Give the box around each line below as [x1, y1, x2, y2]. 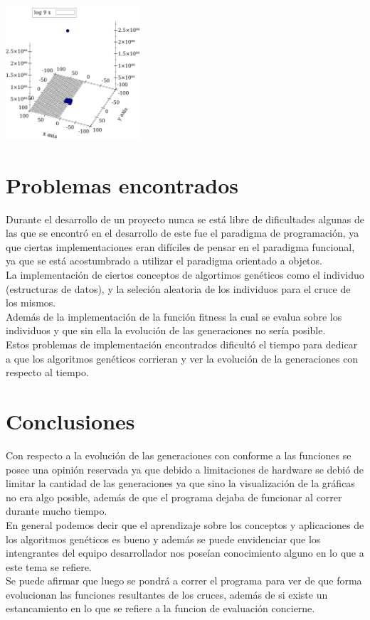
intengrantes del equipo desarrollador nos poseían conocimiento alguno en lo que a [6, 545, 364, 560]
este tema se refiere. [6, 559, 92, 574]
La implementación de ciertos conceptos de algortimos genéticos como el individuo [6, 267, 364, 282]
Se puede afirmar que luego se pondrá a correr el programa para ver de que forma [6, 573, 362, 588]
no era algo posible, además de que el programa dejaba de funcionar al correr [6, 489, 342, 504]
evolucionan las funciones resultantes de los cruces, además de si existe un [6, 587, 328, 602]
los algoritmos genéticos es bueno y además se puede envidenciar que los [6, 531, 321, 546]
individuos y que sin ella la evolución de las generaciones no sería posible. [6, 323, 326, 338]
